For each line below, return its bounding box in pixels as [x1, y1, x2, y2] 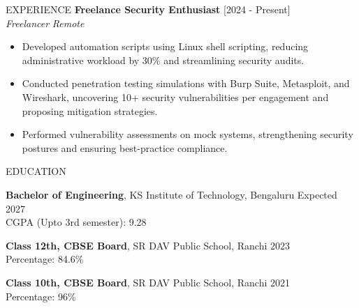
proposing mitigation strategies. [22, 103, 158, 118]
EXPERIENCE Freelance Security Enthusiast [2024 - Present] [6, 2, 291, 16]
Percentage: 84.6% [6, 252, 84, 266]
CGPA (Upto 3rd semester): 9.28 [6, 215, 147, 229]
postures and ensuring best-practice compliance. [22, 140, 228, 155]
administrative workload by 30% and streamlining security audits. [22, 52, 305, 67]
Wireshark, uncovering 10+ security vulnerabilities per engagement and [22, 89, 329, 104]
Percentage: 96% [6, 288, 76, 303]
